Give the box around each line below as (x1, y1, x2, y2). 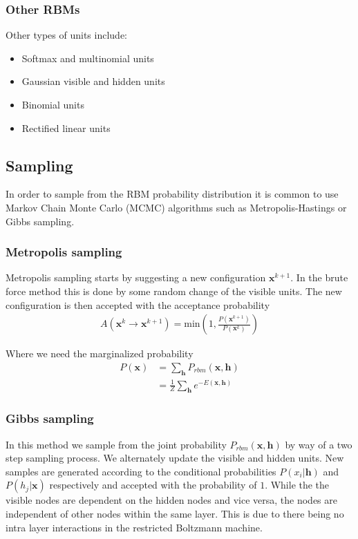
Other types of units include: (6, 28, 127, 42)
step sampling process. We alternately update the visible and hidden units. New (6, 451, 344, 465)
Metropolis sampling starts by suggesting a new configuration (6, 270, 266, 285)
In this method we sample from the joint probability (6, 437, 227, 451)
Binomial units (21, 97, 84, 111)
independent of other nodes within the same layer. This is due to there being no (6, 507, 344, 521)
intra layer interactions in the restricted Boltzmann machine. (6, 520, 263, 534)
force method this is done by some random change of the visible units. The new (6, 283, 342, 298)
